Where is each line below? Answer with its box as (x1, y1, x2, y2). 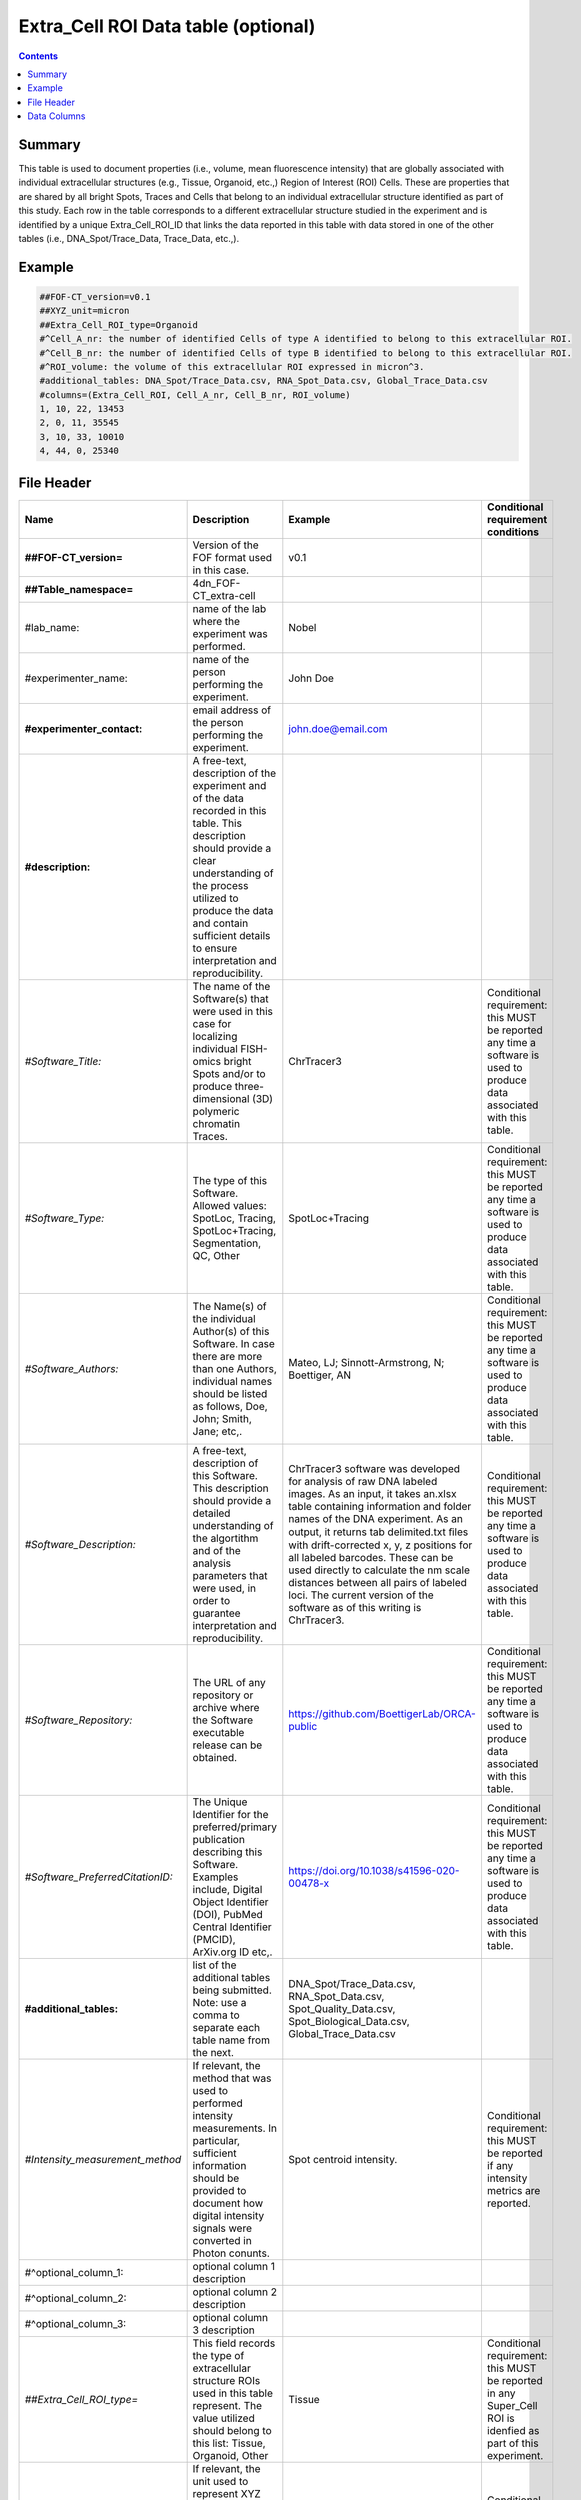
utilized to (192, 891, 239, 905)
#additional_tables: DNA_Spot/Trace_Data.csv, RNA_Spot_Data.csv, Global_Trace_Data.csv (39, 375, 489, 387)
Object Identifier (192, 1895, 269, 1909)
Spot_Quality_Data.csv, (288, 2001, 396, 2015)
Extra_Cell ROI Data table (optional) (18, 15, 316, 37)
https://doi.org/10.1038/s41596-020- (288, 1863, 460, 1877)
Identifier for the (192, 1807, 269, 1821)
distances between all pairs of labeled (288, 1575, 467, 1589)
